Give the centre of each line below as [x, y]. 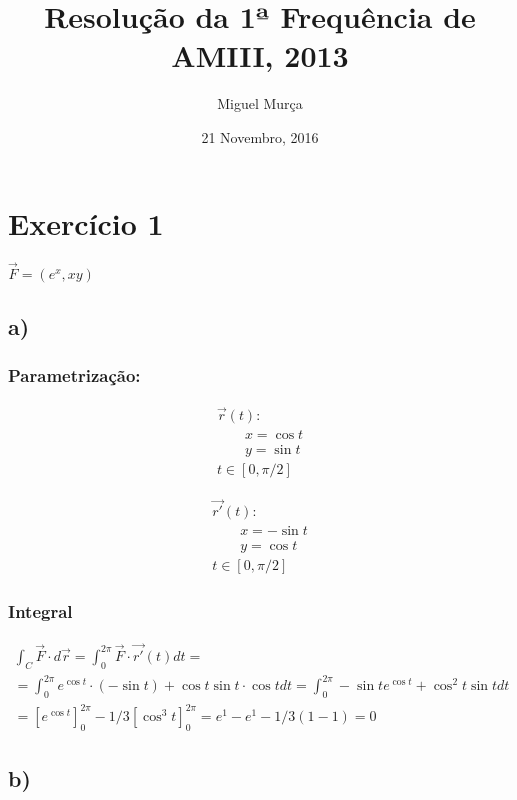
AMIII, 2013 [260, 55]
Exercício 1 [86, 222]
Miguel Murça [260, 103]
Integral [40, 611]
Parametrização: [74, 375]
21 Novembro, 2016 [260, 136]
